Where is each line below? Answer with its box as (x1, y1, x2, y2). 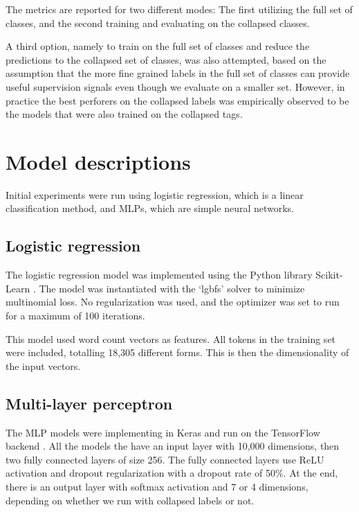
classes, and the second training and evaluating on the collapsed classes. (6, 15, 310, 30)
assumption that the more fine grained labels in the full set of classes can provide (6, 66, 350, 80)
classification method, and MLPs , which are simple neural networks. (6, 201, 295, 215)
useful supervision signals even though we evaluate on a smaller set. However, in (6, 79, 345, 94)
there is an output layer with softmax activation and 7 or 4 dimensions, (6, 479, 309, 493)
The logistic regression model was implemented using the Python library (6, 267, 313, 282)
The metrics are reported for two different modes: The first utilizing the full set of (6, 2, 353, 16)
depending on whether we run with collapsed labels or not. (6, 493, 255, 507)
